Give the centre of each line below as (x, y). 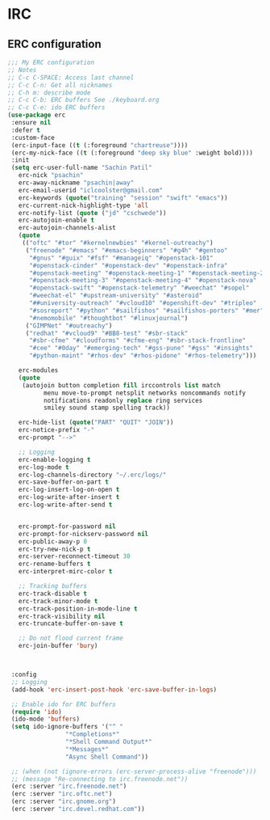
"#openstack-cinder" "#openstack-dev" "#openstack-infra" (128, 265)
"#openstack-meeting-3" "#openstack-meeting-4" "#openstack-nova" (143, 281)
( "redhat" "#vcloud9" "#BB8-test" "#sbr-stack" (107, 333)
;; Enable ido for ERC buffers (63, 704)
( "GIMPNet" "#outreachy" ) (69, 325)
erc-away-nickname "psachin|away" (76, 183)
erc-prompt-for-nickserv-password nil (83, 534)
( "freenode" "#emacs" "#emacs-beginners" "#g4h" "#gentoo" (127, 250)
